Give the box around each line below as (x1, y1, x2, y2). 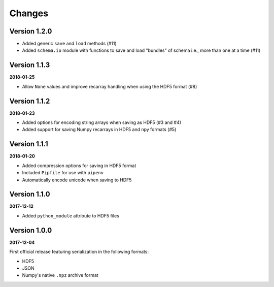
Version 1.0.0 (9, 226, 52, 235)
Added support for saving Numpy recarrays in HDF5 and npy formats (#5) (22, 126, 177, 133)
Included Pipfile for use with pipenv (22, 170, 104, 176)
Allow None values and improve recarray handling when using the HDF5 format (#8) (22, 83, 197, 89)
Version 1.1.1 (9, 140, 48, 148)
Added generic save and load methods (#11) (22, 41, 117, 47)
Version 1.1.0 (9, 190, 50, 199)
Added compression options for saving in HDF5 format (22, 163, 136, 169)
